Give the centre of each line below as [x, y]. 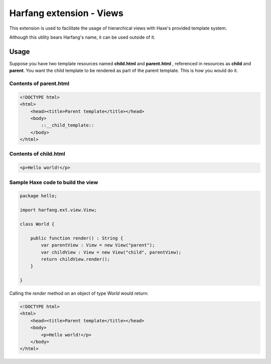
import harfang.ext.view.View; [58, 210]
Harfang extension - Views [66, 13]
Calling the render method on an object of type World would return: [79, 293]
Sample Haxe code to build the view [54, 182]
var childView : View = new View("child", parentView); [111, 252]
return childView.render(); [76, 259]
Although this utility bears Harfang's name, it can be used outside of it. [82, 37]
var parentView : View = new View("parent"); [98, 245]
